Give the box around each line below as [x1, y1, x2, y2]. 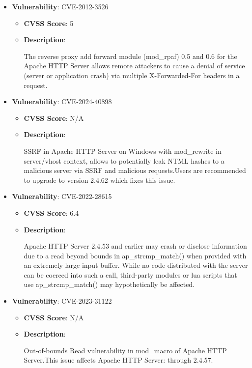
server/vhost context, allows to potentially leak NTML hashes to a [24, 155, 224, 166]
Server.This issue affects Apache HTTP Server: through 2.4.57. [24, 355, 213, 365]
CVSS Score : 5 [24, 18, 74, 28]
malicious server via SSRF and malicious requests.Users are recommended [24, 165, 246, 175]
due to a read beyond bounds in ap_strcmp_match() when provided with [24, 250, 247, 260]
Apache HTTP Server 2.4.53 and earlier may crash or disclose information [24, 241, 247, 251]
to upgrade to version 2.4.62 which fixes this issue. [24, 174, 175, 185]
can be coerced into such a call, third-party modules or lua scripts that [24, 269, 237, 280]
